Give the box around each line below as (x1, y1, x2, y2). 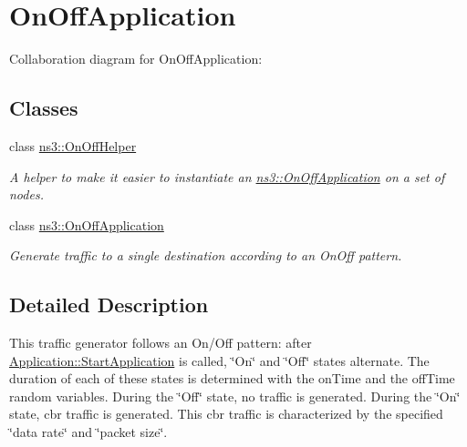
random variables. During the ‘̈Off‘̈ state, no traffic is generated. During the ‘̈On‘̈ (9, 386, 461, 405)
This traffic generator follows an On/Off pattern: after (9, 333, 312, 352)
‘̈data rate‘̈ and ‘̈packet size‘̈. (9, 422, 168, 442)
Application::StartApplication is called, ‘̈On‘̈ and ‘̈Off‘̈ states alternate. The (9, 350, 430, 370)
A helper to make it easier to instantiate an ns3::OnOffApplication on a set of (9, 167, 445, 186)
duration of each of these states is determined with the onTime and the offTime (9, 369, 455, 388)
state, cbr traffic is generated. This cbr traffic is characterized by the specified (9, 404, 443, 423)
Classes (9, 94, 78, 122)
